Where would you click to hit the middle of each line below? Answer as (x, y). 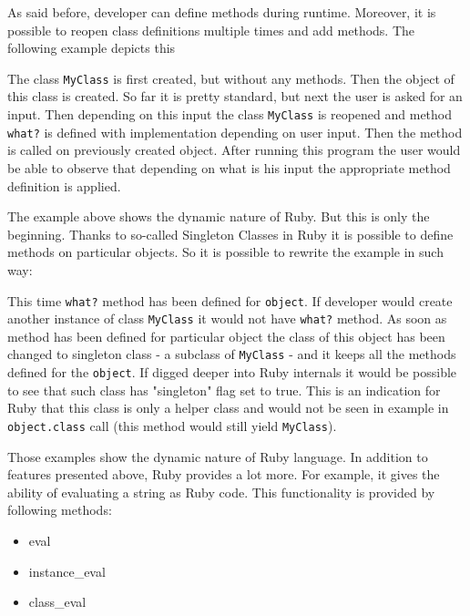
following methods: (60, 510)
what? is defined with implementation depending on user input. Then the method (235, 132)
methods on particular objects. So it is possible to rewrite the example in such (225, 252)
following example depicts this (92, 48)
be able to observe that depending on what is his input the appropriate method (229, 167)
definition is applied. (64, 185)
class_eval (57, 602)
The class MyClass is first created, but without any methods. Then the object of (231, 78)
